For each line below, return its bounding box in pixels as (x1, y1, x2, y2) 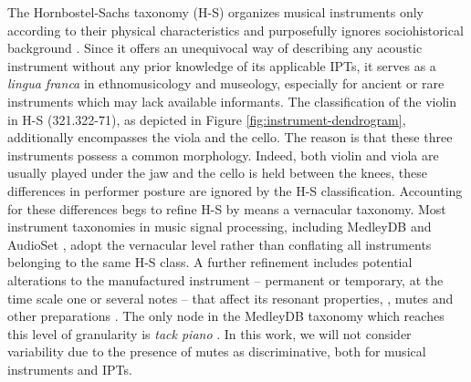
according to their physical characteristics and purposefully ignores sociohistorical (7, 20, 464, 39)
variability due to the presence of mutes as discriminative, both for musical (7, 342, 426, 361)
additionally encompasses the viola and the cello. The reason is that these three (7, 128, 453, 147)
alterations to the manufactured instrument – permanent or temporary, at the (7, 270, 444, 289)
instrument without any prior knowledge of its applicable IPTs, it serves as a (7, 56, 436, 75)
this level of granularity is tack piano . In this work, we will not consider (7, 324, 412, 343)
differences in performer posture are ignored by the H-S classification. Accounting (7, 181, 463, 200)
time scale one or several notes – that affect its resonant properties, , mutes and (7, 288, 454, 307)
